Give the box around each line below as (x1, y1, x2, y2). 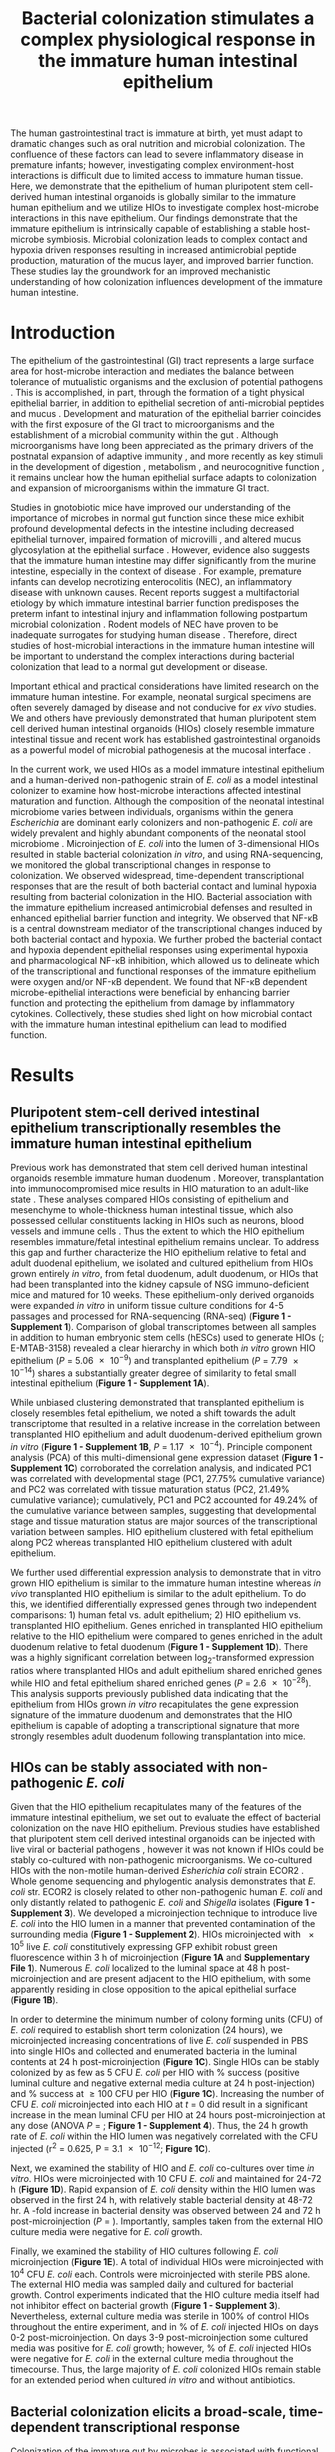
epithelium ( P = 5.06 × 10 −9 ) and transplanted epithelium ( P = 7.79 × (10, 1353, 299, 1366)
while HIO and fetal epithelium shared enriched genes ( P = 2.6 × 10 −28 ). (10, 1675, 312, 1689)
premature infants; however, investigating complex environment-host (10, 159, 295, 171)
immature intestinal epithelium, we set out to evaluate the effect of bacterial (10, 1812, 322, 1824)
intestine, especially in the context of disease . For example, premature (10, 565, 302, 577)
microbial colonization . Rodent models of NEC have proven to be (10, 618, 279, 631)
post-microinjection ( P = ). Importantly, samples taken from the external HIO (10, 2215, 323, 2227)
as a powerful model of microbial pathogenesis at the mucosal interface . (10, 744, 312, 756)
